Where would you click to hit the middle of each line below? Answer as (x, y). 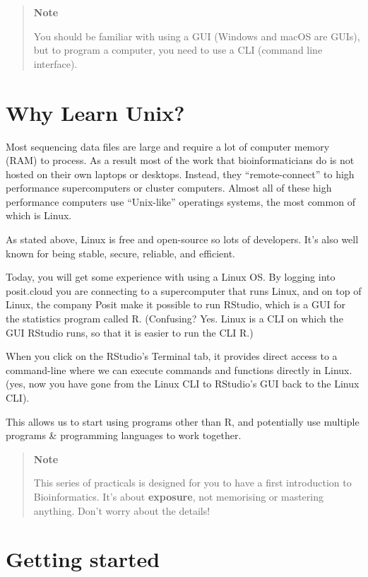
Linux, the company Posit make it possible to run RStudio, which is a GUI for (176, 304)
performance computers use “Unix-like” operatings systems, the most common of (180, 201)
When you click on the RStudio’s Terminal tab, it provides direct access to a (172, 356)
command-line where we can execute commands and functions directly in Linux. (179, 369)
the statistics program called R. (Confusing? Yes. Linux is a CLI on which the (174, 319)
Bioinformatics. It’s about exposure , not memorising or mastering (178, 496)
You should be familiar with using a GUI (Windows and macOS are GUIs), (197, 36)
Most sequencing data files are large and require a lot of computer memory (168, 146)
